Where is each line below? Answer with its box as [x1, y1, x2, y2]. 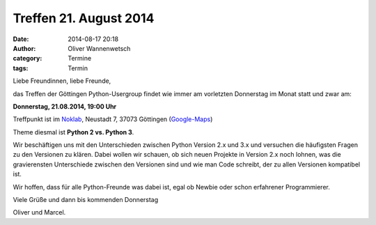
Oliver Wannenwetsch [68, 44, 131, 52]
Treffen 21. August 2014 [13, 10, 155, 26]
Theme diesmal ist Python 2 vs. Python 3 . [13, 127, 134, 136]
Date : [13, 35, 29, 43]
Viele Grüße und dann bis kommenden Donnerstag [13, 196, 159, 204]
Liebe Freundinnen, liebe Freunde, [13, 77, 111, 85]
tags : [13, 63, 29, 72]
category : [13, 54, 42, 63]
